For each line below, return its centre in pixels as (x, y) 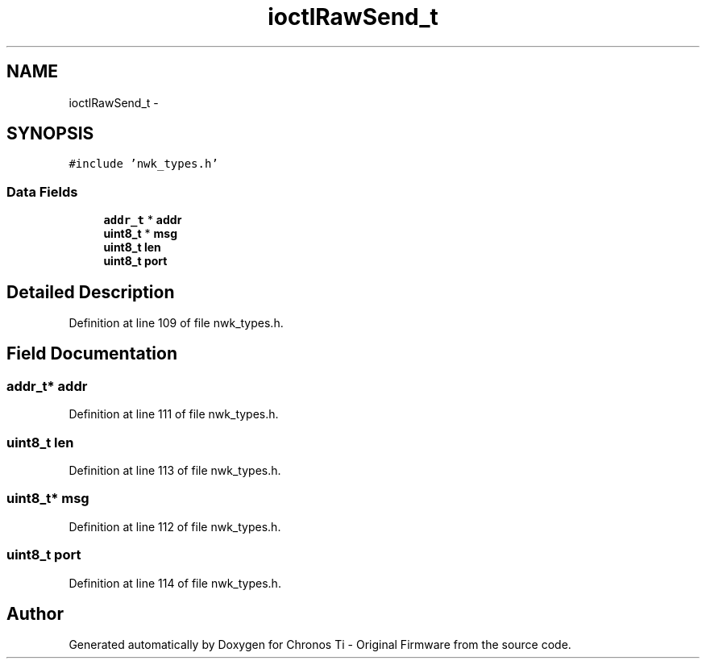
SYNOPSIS (50, 134)
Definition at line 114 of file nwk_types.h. (175, 583)
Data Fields (42, 191)
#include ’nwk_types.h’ (143, 164)
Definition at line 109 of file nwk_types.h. (176, 323)
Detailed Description (91, 292)
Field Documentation (92, 354)
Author (35, 613)
